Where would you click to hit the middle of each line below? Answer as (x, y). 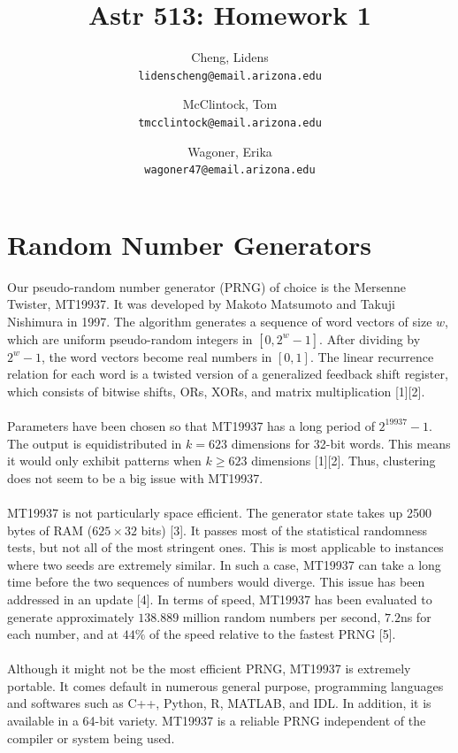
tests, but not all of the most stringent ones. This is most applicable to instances (225, 547)
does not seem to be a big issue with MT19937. (135, 477)
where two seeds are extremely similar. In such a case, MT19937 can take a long (224, 564)
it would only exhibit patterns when (104, 461)
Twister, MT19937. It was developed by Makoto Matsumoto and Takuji (201, 304)
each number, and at (63, 634)
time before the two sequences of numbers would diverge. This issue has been (216, 582)
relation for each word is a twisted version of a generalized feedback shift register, (228, 374)
